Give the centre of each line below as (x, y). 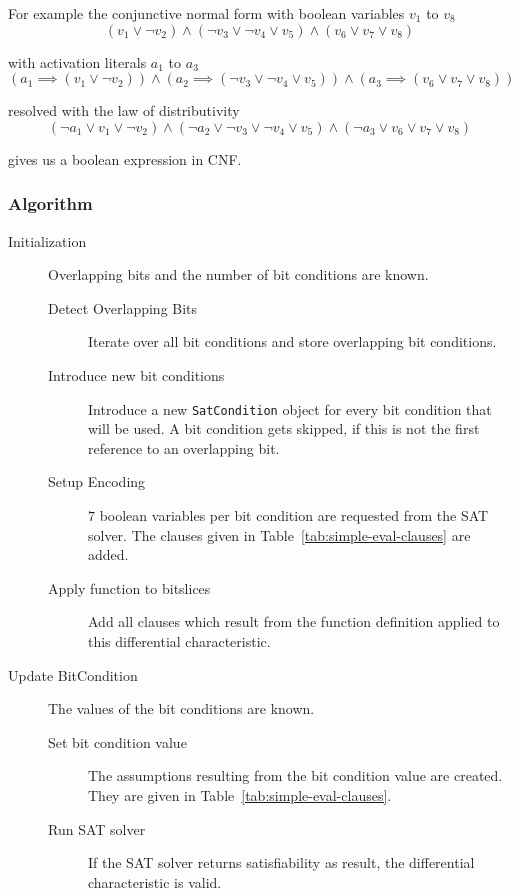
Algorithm (50, 203)
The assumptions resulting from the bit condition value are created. (295, 775)
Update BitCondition (73, 674)
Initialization (47, 240)
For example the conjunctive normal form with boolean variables (206, 13)
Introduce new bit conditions (136, 374)
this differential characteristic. (179, 640)
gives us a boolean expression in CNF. (125, 158)
